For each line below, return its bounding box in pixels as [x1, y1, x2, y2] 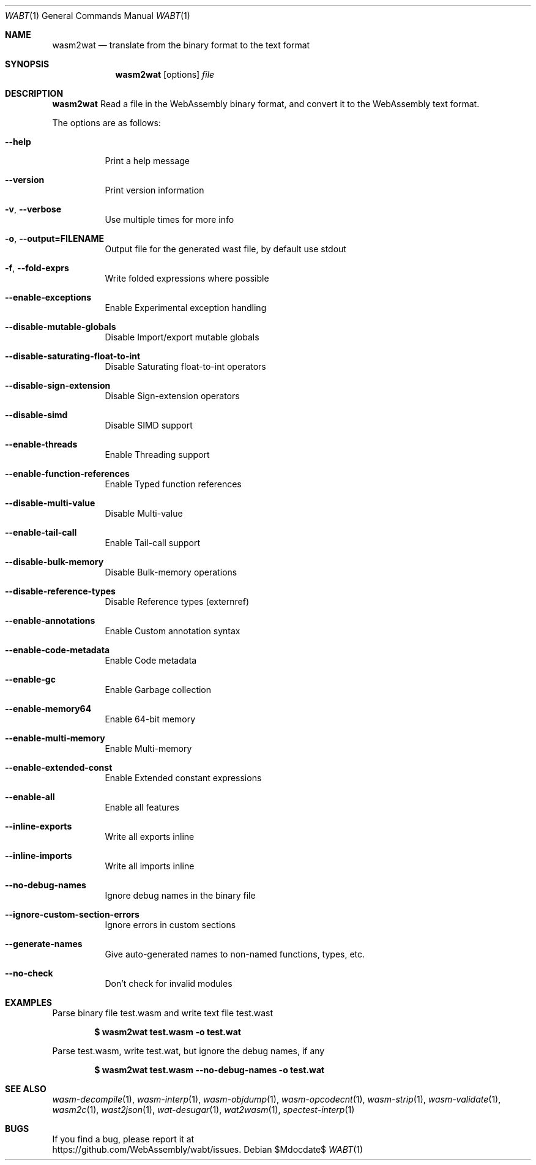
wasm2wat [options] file [115, 69, 215, 80]
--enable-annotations [5, 615, 95, 626]
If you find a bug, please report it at [52, 1134, 195, 1144]
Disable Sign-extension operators [105, 391, 240, 401]
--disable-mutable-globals [5, 321, 116, 332]
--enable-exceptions [5, 292, 92, 302]
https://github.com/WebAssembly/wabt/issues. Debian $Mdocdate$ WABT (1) [52, 1144, 363, 1155]
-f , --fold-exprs [5, 263, 69, 273]
